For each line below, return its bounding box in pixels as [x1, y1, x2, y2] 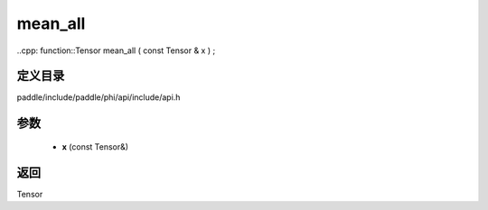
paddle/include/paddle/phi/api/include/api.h [16, 92, 181, 103]
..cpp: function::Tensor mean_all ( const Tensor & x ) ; [16, 45, 216, 56]
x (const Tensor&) [61, 141, 129, 152]
